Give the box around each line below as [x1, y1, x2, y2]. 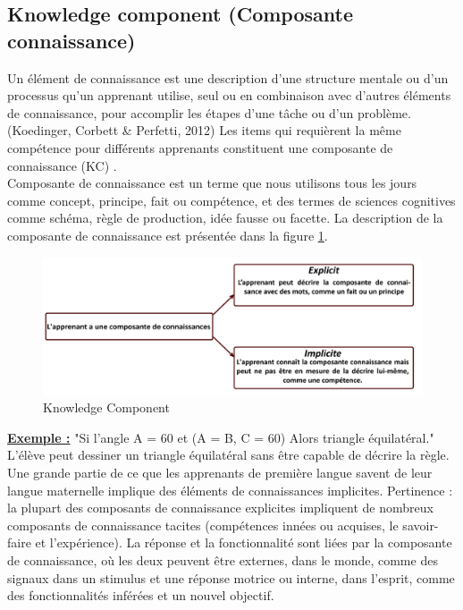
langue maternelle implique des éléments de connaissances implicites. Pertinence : [7, 480, 453, 499]
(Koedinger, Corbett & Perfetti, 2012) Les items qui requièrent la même [7, 121, 401, 140]
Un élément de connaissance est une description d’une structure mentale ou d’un [7, 68, 449, 87]
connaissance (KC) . [7, 156, 117, 174]
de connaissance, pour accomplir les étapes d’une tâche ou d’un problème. [7, 103, 411, 122]
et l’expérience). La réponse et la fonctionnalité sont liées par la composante [35, 533, 452, 552]
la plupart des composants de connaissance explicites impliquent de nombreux [7, 498, 434, 517]
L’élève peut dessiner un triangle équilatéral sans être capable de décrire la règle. [7, 445, 450, 464]
